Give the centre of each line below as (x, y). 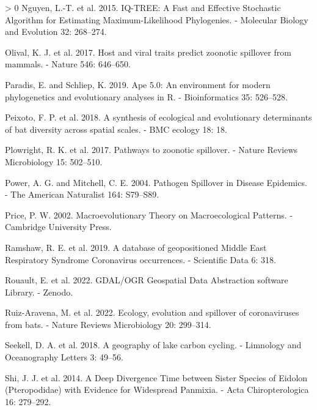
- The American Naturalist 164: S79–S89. (82, 194)
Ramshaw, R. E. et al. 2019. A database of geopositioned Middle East (136, 247)
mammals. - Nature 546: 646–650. (68, 64)
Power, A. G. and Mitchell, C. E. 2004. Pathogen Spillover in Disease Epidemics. (156, 182)
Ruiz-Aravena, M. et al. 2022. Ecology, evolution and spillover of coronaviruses (152, 312)
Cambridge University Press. (58, 227)
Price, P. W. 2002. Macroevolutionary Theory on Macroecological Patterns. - (149, 214)
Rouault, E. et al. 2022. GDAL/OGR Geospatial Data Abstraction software (147, 280)
